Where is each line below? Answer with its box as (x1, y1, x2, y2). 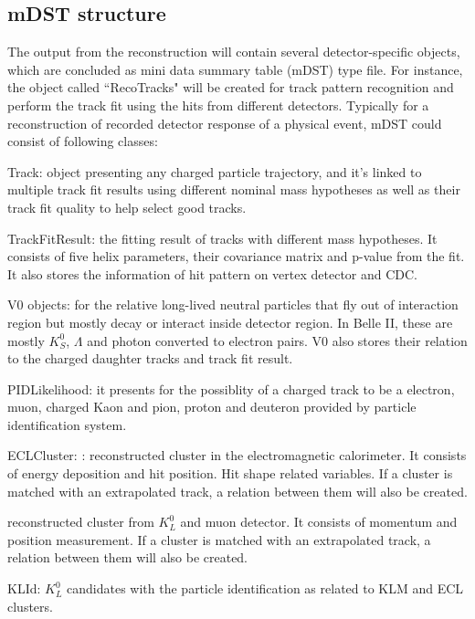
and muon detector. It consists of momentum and (180, 512, 458, 531)
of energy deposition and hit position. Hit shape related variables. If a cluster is (7, 464, 453, 483)
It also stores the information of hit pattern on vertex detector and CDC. (7, 264, 418, 283)
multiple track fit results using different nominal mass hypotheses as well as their (7, 180, 460, 199)
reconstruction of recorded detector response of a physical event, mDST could (7, 113, 442, 132)
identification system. (7, 414, 127, 434)
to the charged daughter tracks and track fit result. (7, 349, 293, 368)
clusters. (7, 596, 53, 615)
